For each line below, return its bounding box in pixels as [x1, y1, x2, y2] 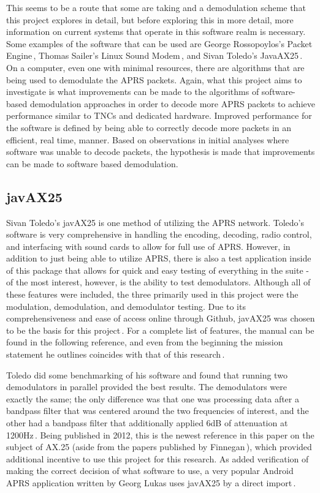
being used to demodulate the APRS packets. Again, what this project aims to [6, 73, 302, 86]
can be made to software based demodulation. [6, 157, 178, 170]
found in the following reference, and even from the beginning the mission [6, 336, 283, 348]
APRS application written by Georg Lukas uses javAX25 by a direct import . [6, 476, 296, 489]
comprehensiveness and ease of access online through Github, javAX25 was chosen [6, 312, 315, 325]
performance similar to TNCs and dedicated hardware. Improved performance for [6, 109, 312, 122]
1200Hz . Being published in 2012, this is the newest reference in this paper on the [6, 428, 314, 441]
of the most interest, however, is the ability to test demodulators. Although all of [6, 276, 311, 288]
